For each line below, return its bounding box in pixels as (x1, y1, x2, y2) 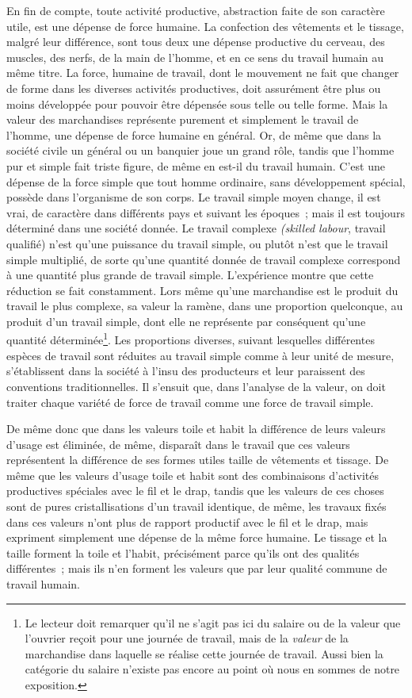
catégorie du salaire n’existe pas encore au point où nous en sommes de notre (25, 661, 400, 677)
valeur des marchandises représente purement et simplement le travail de (6, 111, 359, 128)
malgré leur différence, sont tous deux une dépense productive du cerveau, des (6, 33, 385, 50)
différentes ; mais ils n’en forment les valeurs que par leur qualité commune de (6, 560, 387, 577)
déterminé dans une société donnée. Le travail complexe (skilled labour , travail (6, 220, 386, 236)
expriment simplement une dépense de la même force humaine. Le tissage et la (6, 529, 387, 546)
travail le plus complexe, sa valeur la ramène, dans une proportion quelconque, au (6, 297, 403, 314)
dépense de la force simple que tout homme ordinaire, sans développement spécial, (6, 173, 406, 190)
